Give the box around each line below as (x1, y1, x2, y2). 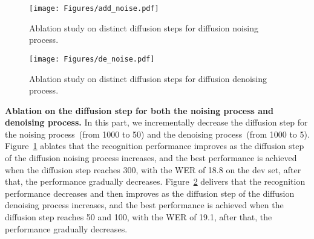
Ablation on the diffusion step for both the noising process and (5, 104, 273, 116)
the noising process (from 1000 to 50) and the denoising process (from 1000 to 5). (5, 127, 310, 140)
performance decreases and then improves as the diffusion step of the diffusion (5, 186, 295, 199)
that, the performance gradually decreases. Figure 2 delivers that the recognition (5, 175, 306, 188)
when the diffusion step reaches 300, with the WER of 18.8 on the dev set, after (5, 163, 301, 176)
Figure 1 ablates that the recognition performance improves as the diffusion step (5, 139, 304, 152)
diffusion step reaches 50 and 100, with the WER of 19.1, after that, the (5, 211, 272, 223)
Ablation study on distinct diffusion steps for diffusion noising (29, 21, 259, 34)
